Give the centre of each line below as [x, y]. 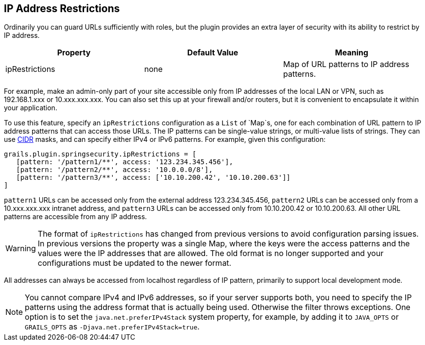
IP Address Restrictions [62, 9]
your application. [31, 108]
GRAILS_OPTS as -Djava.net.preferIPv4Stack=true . [112, 327]
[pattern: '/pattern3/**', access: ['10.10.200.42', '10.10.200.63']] [153, 178]
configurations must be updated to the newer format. [135, 263]
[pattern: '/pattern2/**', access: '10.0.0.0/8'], [114, 170]
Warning [21, 249]
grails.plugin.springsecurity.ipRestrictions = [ [100, 154]
